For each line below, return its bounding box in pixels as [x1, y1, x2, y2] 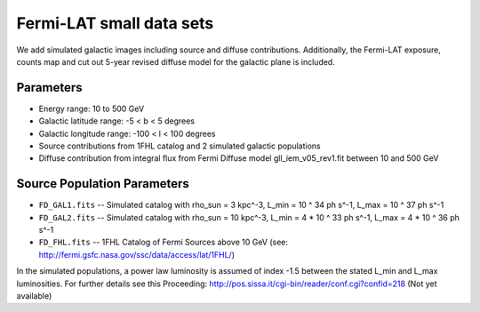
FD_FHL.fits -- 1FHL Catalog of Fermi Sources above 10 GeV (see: [38, 236, 289, 248]
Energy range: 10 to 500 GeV [38, 103, 145, 114]
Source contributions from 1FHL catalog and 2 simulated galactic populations [38, 140, 322, 151]
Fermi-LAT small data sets [16, 13, 214, 33]
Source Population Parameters [16, 176, 190, 191]
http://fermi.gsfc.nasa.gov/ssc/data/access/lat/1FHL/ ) [38, 249, 236, 260]
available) [16, 291, 52, 301]
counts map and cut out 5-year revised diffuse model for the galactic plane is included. [16, 56, 335, 67]
